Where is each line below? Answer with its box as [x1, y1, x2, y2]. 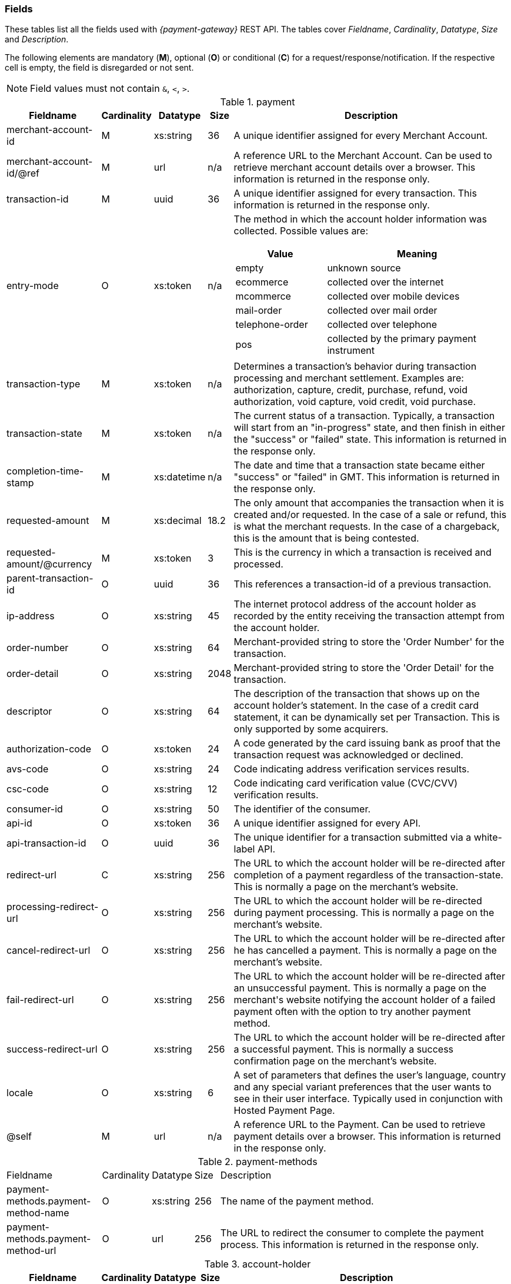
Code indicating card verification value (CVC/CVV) [233, 777, 458, 789]
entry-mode [6, 280, 59, 292]
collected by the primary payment [327, 333, 476, 345]
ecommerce [235, 276, 289, 288]
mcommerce [235, 290, 291, 303]
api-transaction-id [6, 837, 86, 850]
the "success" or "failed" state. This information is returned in [233, 433, 507, 446]
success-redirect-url [6, 1043, 98, 1056]
